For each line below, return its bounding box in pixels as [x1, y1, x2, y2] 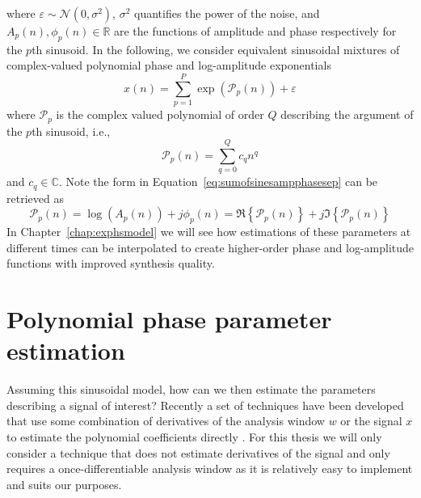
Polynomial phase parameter [6, 302, 332, 336]
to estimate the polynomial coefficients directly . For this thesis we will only [6, 428, 382, 445]
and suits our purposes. [6, 475, 122, 492]
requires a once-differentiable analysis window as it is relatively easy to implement [6, 460, 413, 477]
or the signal [340, 412, 402, 429]
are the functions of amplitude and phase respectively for [113, 23, 397, 39]
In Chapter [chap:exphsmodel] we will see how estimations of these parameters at [6, 223, 411, 240]
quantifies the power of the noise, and [134, 5, 320, 21]
